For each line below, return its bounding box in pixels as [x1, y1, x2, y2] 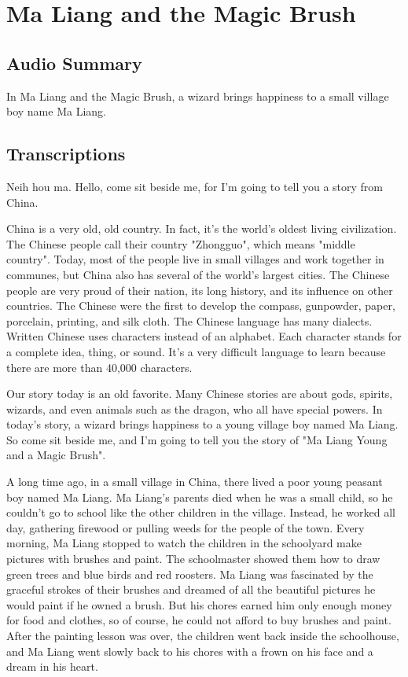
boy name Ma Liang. [6, 103, 106, 120]
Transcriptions [6, 142, 126, 166]
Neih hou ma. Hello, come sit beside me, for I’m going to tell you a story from [6, 178, 384, 194]
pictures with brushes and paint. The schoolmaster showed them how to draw [6, 550, 380, 567]
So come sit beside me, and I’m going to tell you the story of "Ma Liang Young [6, 431, 388, 447]
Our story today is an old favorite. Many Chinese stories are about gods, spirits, [6, 385, 393, 402]
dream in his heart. [6, 658, 98, 675]
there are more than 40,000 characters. [6, 359, 193, 375]
